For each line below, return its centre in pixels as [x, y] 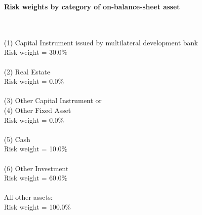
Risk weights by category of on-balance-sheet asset [92, 6]
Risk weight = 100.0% [38, 206]
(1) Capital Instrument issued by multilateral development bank [101, 42]
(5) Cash [17, 139]
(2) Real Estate [27, 71]
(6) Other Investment [36, 168]
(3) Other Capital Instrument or [53, 100]
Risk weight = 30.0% [36, 52]
